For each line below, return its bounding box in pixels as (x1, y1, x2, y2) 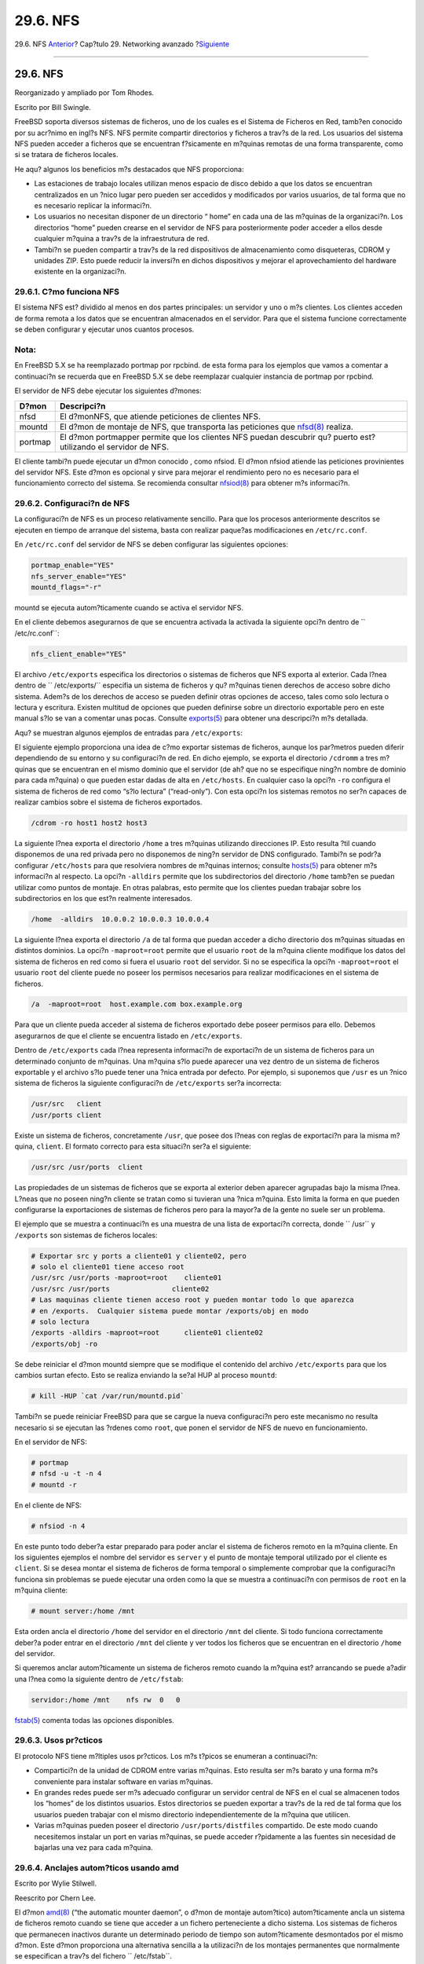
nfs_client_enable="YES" (31, 649, 127, 658)
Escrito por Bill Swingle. (14, 102, 92, 112)
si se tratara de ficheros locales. (14, 150, 119, 159)
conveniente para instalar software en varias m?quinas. (34, 1776, 214, 1786)
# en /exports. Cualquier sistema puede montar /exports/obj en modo (31, 1306, 309, 1315)
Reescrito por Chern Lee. (14, 1893, 96, 1903)
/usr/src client (31, 1100, 102, 1108)
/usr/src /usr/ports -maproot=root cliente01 (31, 1273, 222, 1282)
